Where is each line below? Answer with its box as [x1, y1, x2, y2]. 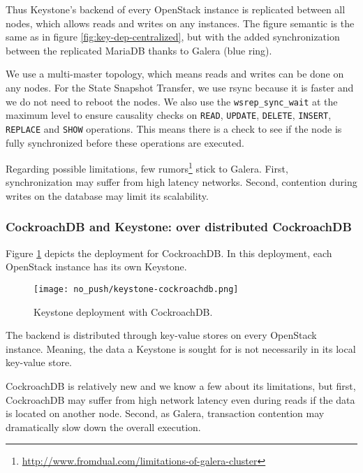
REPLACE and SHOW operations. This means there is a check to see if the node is [6, 121, 342, 136]
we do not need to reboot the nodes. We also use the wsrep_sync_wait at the [6, 94, 338, 108]
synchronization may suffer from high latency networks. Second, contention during [6, 175, 357, 189]
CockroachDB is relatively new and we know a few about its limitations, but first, [6, 379, 356, 393]
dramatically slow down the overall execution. [6, 419, 201, 434]
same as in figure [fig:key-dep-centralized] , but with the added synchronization [6, 29, 340, 44]
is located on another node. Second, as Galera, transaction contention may [6, 406, 325, 421]
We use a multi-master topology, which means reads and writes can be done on [6, 66, 344, 81]
